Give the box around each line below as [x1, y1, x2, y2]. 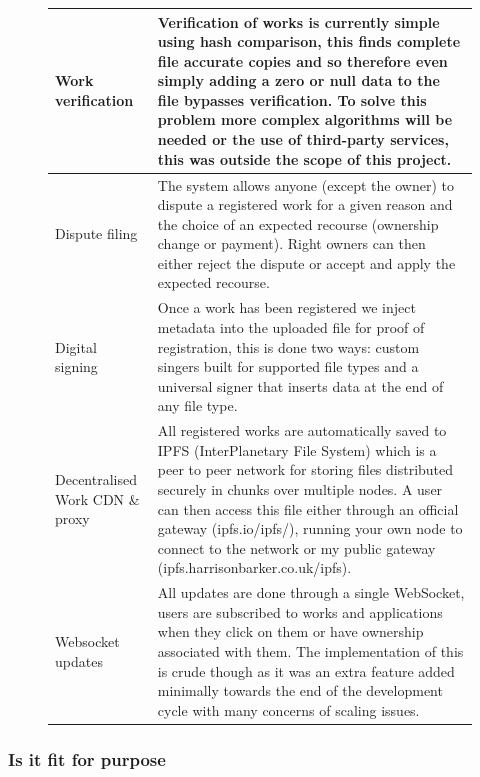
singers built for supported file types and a [157, 356, 419, 377]
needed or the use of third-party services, [157, 129, 449, 150]
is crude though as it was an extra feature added [157, 660, 455, 681]
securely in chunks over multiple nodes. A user [157, 478, 443, 499]
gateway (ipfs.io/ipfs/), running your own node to [157, 518, 463, 539]
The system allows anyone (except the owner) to [157, 174, 454, 195]
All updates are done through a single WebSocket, [157, 582, 465, 603]
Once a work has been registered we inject [157, 297, 416, 318]
